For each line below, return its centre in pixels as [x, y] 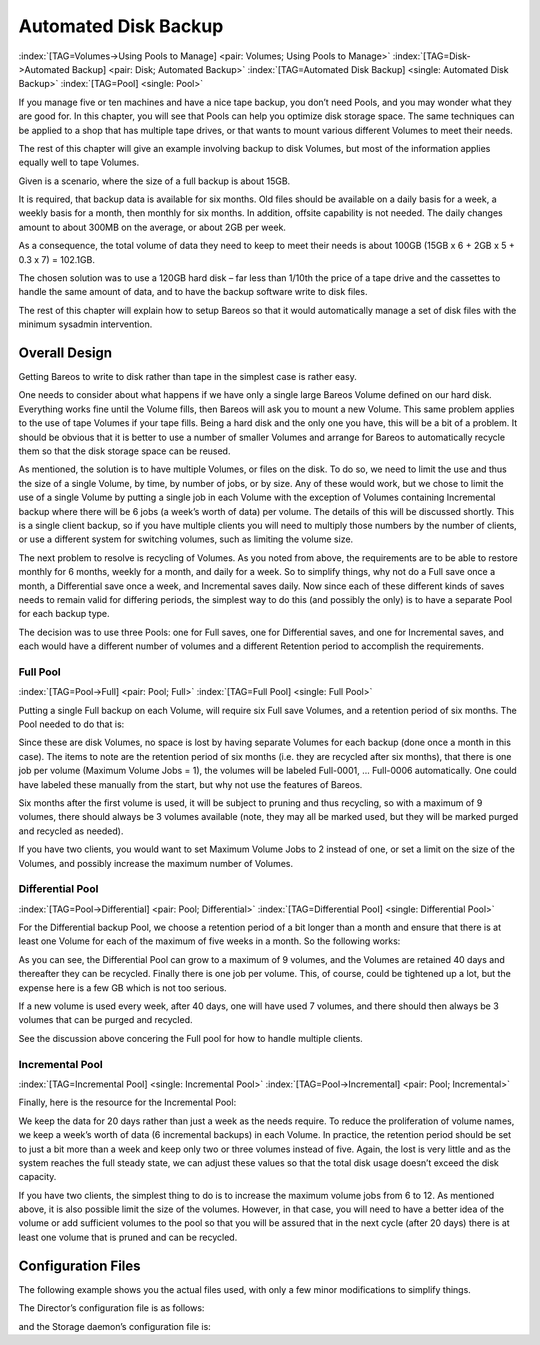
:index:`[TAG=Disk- [432, 56]
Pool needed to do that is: [71, 724]
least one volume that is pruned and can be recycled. [128, 1237]
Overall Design [65, 353]
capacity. [37, 1177]
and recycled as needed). [71, 831]
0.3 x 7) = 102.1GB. [56, 259]
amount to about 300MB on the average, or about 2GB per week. [152, 227]
